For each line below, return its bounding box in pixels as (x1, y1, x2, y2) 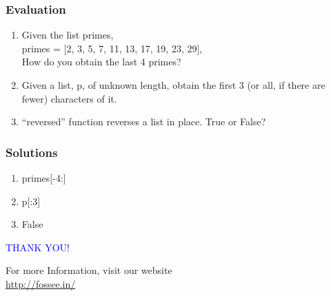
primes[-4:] (21, 171, 66, 184)
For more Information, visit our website (6, 263, 172, 277)
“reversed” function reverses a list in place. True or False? (21, 114, 266, 129)
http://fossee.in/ (6, 276, 76, 290)
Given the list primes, (21, 28, 114, 42)
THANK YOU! (6, 240, 70, 254)
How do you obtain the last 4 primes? (21, 54, 181, 69)
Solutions (6, 143, 58, 160)
